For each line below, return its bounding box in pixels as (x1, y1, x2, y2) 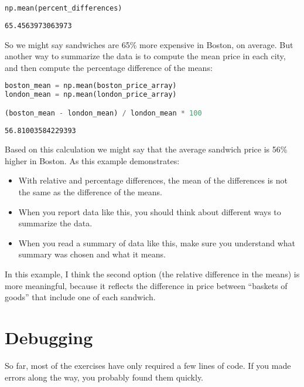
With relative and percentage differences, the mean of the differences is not (18, 174, 288, 186)
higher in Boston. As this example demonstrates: (5, 154, 180, 167)
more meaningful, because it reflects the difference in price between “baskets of (5, 279, 288, 291)
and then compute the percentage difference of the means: (5, 61, 213, 73)
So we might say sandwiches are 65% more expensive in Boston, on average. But (5, 38, 293, 50)
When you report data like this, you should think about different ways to (18, 205, 281, 218)
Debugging (5, 325, 93, 349)
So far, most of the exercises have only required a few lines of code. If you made (5, 359, 291, 371)
